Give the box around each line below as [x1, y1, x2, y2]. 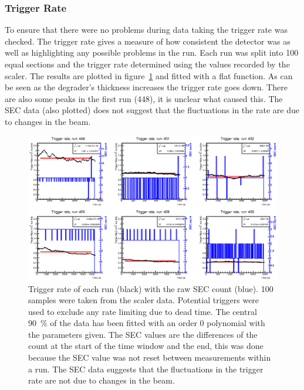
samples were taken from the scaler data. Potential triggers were [28, 294, 259, 306]
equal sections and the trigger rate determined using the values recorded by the [5, 58, 290, 70]
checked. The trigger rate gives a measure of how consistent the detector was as [5, 35, 291, 47]
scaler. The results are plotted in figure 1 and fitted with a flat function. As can [5, 69, 293, 82]
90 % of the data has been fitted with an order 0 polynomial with [28, 317, 265, 329]
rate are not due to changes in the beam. [28, 374, 175, 386]
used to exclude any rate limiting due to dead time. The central [28, 305, 257, 317]
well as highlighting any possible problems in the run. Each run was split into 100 [5, 46, 299, 59]
